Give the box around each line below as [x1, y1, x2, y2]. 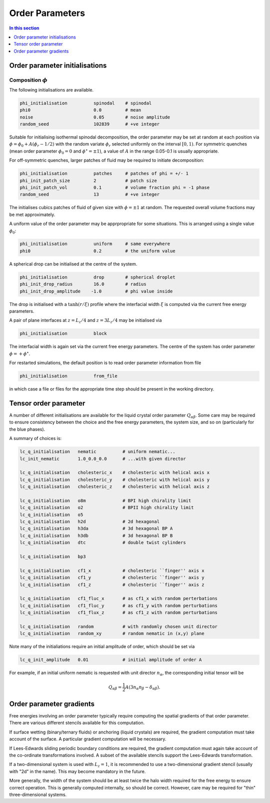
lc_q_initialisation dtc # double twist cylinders [19, 540, 186, 545]
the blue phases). [9, 426, 45, 432]
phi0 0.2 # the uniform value [19, 248, 175, 253]
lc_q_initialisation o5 [19, 511, 83, 517]
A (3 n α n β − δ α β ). [125, 684, 160, 691]
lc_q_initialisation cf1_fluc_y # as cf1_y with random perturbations [19, 602, 217, 608]
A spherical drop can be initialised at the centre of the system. [9, 260, 137, 267]
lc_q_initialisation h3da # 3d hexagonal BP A [19, 525, 173, 531]
